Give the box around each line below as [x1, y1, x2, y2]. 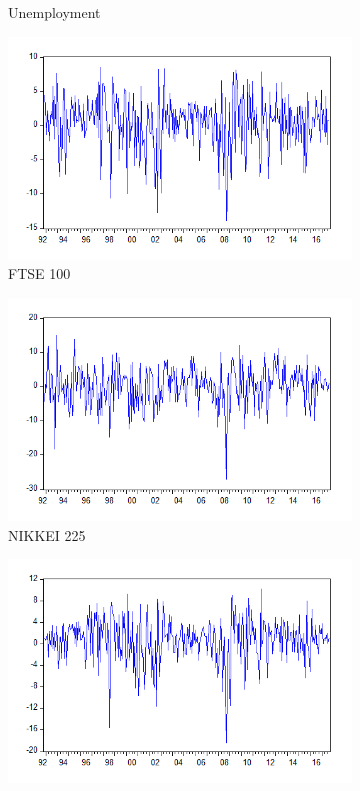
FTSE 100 [8, 263, 71, 284]
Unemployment [8, 2, 101, 22]
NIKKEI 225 [8, 524, 86, 545]
